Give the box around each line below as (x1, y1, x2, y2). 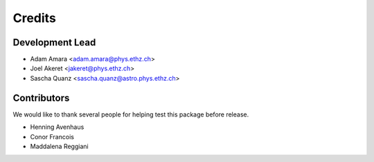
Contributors (12, 92, 70, 103)
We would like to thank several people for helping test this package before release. (12, 110, 249, 119)
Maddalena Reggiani (30, 142, 89, 150)
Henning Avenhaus (30, 123, 84, 131)
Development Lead (12, 37, 96, 48)
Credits (12, 10, 57, 26)
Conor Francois (30, 132, 74, 141)
